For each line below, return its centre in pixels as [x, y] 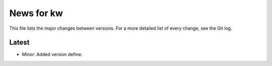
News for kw [36, 13]
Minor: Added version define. [52, 54]
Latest [19, 43]
